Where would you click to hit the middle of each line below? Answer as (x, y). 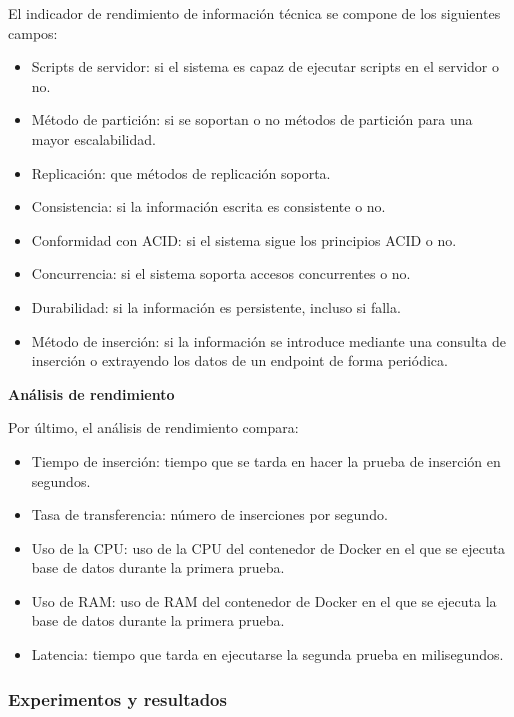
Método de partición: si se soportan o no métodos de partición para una (252, 119)
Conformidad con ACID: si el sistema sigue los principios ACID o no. (244, 239)
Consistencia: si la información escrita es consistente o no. (208, 206)
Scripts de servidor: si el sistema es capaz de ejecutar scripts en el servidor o (265, 66)
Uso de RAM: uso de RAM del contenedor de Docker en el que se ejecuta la (264, 600)
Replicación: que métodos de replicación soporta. (181, 172)
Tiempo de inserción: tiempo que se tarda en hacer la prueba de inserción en (266, 460)
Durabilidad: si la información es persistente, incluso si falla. (216, 306)
